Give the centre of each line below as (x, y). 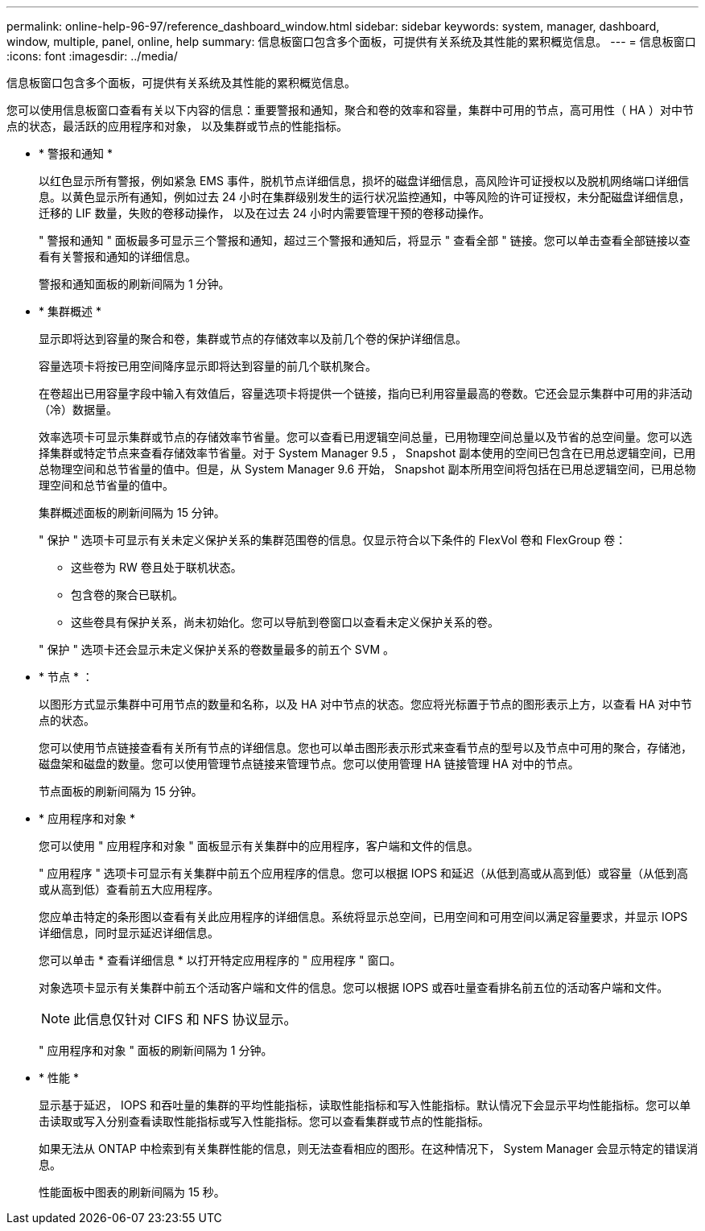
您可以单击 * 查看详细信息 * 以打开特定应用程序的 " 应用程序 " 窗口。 (220, 960)
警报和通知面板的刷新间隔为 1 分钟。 (134, 284)
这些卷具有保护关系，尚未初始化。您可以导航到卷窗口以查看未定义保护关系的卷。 (285, 622)
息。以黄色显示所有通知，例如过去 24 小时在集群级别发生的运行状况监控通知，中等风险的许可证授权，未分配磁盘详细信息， (365, 197)
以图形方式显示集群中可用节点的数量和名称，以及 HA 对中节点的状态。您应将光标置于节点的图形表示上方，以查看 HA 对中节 (365, 704)
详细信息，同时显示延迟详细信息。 (129, 933)
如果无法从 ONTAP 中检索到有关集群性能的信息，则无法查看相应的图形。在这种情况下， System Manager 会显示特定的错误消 (369, 1148)
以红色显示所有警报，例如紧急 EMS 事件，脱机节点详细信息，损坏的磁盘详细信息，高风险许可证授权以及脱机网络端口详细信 (364, 181)
